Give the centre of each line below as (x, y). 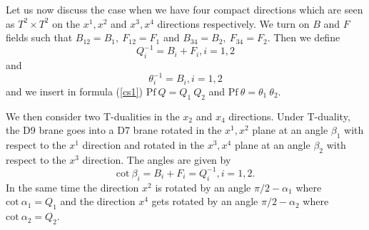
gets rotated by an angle (205, 201)
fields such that (39, 37)
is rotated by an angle (203, 187)
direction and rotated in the (143, 145)
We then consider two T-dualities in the (93, 116)
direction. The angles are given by (157, 159)
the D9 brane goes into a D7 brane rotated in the (114, 130)
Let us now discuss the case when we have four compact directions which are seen (184, 9)
